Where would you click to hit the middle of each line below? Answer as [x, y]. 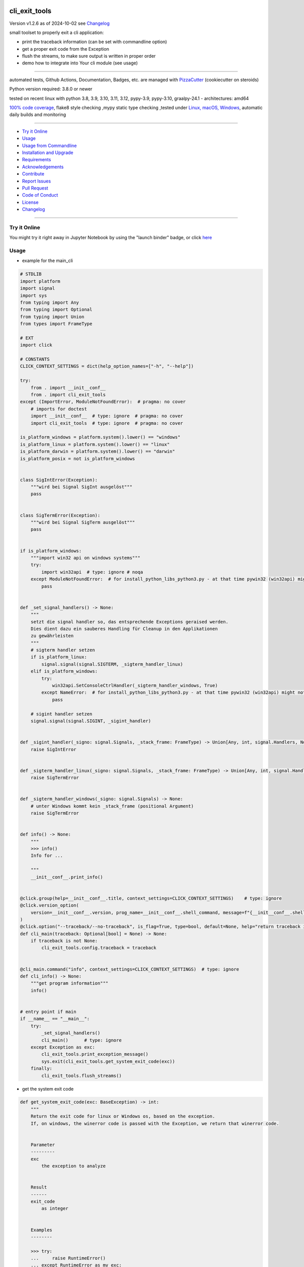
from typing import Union [52, 316]
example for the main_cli [47, 260]
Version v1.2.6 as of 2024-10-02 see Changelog [60, 23]
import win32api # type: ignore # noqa [92, 572]
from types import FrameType [56, 324]
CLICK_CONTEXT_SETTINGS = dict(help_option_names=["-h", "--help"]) [107, 366]
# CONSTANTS [35, 359]
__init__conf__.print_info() [67, 877]
